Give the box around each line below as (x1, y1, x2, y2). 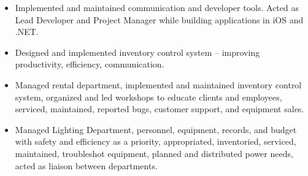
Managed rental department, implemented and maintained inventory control (15, 78, 302, 91)
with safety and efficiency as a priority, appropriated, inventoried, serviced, (15, 135, 296, 148)
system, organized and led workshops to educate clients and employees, (15, 90, 282, 103)
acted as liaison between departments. (15, 159, 158, 172)
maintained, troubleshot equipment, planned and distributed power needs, (15, 147, 293, 159)
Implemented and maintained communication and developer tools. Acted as (15, 1, 299, 13)
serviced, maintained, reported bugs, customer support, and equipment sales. (15, 102, 304, 115)
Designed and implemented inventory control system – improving (15, 45, 260, 58)
